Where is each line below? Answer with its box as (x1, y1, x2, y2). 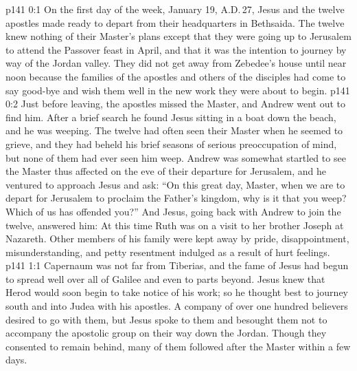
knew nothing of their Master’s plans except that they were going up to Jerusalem (5, 29, 352, 43)
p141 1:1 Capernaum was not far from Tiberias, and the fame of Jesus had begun (5, 258, 349, 273)
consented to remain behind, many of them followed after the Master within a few (5, 339, 351, 353)
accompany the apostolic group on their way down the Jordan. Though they (5, 326, 327, 340)
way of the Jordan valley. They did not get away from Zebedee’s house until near (5, 56, 347, 70)
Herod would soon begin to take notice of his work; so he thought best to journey (5, 285, 348, 299)
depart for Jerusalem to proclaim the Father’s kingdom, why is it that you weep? (5, 191, 347, 205)
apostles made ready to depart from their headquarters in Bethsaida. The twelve (5, 15, 345, 30)
